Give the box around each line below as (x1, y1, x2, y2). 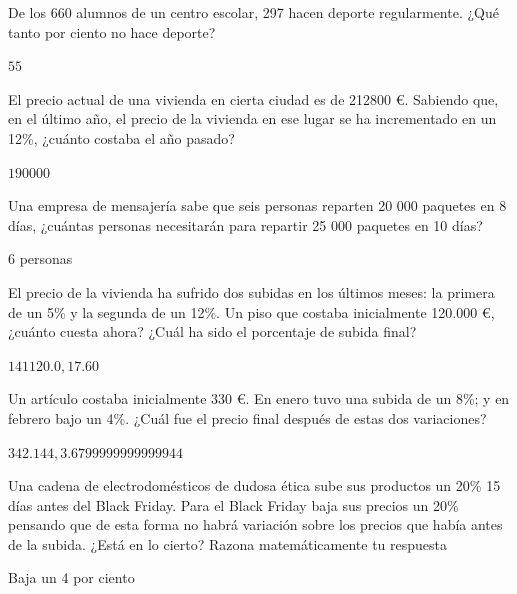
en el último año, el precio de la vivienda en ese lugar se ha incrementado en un (8, 108, 497, 129)
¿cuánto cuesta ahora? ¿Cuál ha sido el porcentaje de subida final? (8, 321, 417, 342)
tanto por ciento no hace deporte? (8, 21, 216, 42)
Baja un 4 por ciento (8, 567, 135, 588)
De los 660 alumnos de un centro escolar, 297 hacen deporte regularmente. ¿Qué (8, 2, 499, 22)
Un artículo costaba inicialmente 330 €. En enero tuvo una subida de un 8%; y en (8, 388, 510, 409)
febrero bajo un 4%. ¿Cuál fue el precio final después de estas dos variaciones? (8, 407, 487, 428)
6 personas (8, 248, 73, 269)
